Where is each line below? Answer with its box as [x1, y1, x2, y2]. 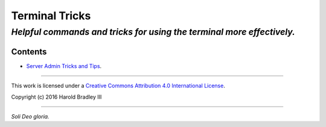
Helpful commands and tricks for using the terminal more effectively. [11, 26, 296, 37]
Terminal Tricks [11, 9, 91, 22]
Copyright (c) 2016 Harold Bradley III [11, 93, 102, 101]
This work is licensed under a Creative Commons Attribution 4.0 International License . [11, 82, 226, 90]
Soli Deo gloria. [11, 113, 50, 120]
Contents [11, 46, 47, 57]
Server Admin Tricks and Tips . [26, 62, 102, 69]
